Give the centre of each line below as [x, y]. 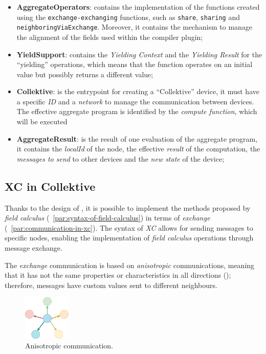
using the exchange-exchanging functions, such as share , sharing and [128, 17]
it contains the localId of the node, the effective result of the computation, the [138, 149]
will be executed [42, 121]
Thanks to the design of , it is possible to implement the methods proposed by [128, 207]
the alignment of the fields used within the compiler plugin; [110, 37]
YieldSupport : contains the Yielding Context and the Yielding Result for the [139, 54]
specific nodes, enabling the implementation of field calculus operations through [129, 238]
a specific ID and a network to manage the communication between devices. [135, 101]
